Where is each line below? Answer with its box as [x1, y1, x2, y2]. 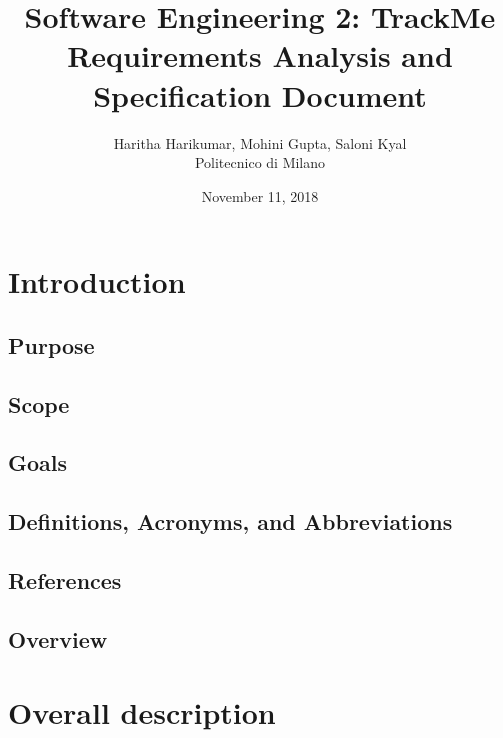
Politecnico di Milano [194, 152, 326, 173]
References [8, 564, 122, 595]
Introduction [8, 261, 186, 302]
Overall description [8, 692, 276, 733]
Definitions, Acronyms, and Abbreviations [8, 506, 453, 537]
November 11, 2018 [201, 185, 319, 206]
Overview [8, 623, 108, 654]
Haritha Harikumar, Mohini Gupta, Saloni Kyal [113, 132, 407, 153]
